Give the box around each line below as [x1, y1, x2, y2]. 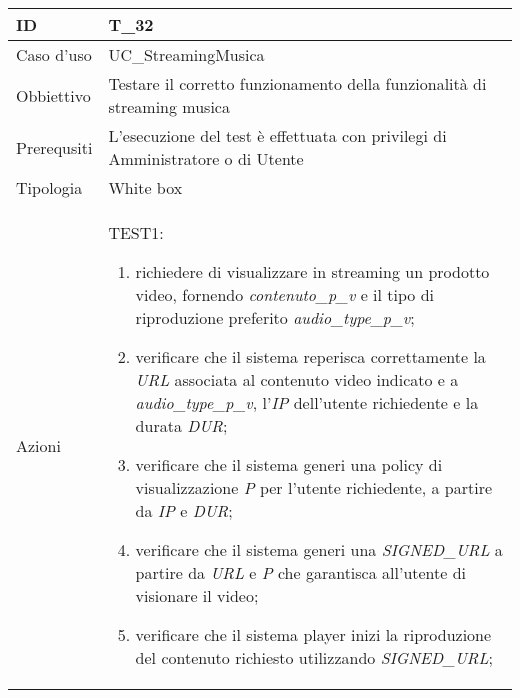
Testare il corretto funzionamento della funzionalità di [108, 72, 487, 95]
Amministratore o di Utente [108, 147, 304, 170]
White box [108, 176, 183, 199]
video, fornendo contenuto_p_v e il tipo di [135, 283, 435, 306]
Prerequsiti [16, 135, 93, 159]
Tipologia [16, 176, 83, 199]
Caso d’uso [16, 43, 92, 66]
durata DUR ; [135, 414, 228, 437]
